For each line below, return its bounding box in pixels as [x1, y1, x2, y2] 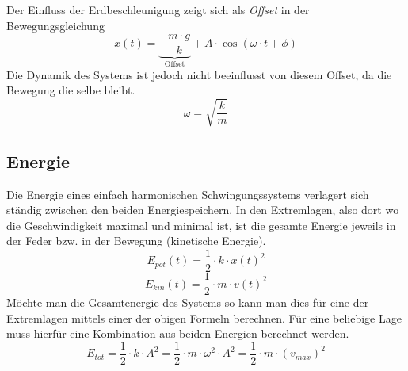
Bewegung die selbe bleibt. [6, 82, 135, 98]
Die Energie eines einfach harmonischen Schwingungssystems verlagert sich [6, 185, 369, 202]
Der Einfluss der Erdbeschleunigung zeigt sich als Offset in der [6, 2, 310, 17]
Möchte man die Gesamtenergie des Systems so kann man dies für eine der [6, 294, 369, 311]
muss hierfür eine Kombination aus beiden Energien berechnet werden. [6, 325, 349, 342]
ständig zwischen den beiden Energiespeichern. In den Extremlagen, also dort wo [6, 201, 399, 218]
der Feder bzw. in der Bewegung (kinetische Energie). [6, 232, 266, 249]
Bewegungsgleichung [6, 17, 105, 33]
